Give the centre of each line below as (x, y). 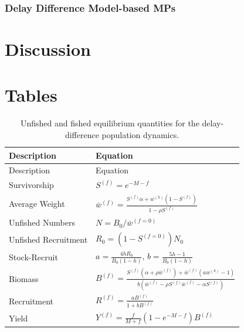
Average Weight (37, 204)
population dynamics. (140, 134)
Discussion (48, 49)
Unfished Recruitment (48, 239)
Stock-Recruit (33, 257)
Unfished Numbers (42, 222)
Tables (31, 95)
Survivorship (31, 185)
